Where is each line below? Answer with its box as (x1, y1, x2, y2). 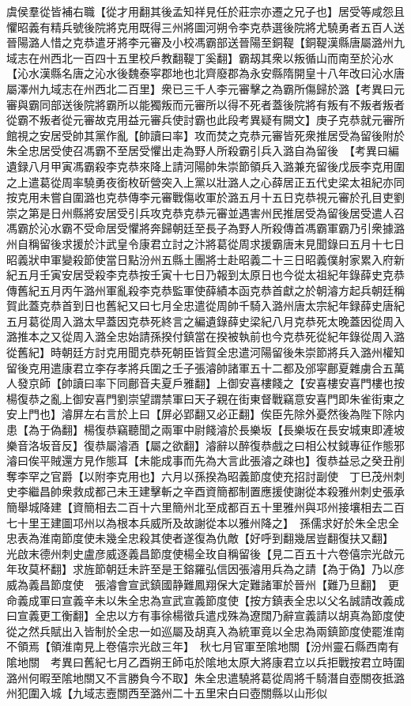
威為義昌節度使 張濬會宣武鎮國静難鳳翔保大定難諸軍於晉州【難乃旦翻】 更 (6, 576, 399, 592)
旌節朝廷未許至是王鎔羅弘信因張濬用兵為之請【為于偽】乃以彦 (83, 561, 405, 577)
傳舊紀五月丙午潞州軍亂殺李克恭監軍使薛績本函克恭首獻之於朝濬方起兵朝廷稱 (6, 281, 405, 298)
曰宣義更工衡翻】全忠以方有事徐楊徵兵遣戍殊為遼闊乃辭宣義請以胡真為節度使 (6, 607, 405, 624)
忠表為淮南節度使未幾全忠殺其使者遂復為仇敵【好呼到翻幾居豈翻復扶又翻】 (6, 530, 388, 546)
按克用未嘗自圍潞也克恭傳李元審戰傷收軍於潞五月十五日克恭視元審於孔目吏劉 (6, 189, 405, 206)
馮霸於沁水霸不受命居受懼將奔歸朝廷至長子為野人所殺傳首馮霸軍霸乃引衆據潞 (6, 220, 405, 236)
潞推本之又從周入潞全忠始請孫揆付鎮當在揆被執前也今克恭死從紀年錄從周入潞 (6, 328, 405, 345)
